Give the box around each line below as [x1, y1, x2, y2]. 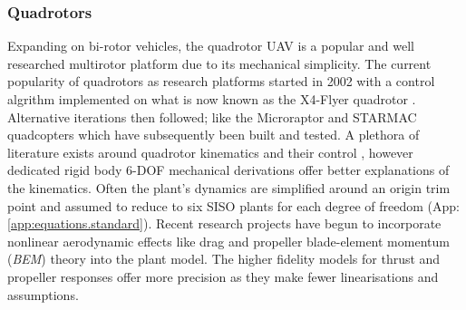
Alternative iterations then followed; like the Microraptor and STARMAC [7, 107, 417, 126]
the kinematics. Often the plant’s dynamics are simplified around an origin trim [7, 178, 451, 197]
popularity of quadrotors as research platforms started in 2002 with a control [7, 72, 435, 91]
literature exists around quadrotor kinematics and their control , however [7, 142, 413, 161]
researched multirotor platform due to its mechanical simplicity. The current [7, 53, 432, 73]
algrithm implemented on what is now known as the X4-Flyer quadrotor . [7, 90, 416, 108]
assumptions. [7, 285, 79, 304]
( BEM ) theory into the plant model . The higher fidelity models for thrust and [7, 249, 441, 268]
